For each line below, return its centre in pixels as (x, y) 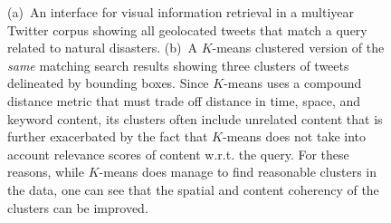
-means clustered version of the (298, 48)
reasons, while (46, 172)
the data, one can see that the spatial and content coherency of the (193, 189)
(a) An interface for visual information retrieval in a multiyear (181, 12)
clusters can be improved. (78, 207)
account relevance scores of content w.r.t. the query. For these (178, 154)
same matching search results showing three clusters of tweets (178, 65)
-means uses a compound (293, 83)
